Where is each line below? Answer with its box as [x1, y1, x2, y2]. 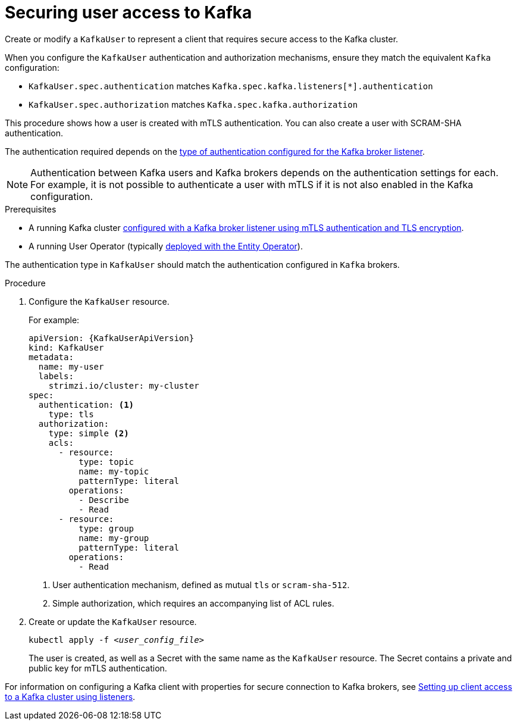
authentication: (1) [38, 399, 134, 410]
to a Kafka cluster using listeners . [5, 691, 136, 702]
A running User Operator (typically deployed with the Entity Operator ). [29, 240, 303, 251]
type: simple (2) [48, 428, 129, 438]
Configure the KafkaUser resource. [29, 296, 170, 307]
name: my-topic [79, 466, 149, 476]
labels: [38, 371, 74, 381]
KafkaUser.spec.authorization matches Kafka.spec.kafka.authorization [29, 99, 358, 110]
